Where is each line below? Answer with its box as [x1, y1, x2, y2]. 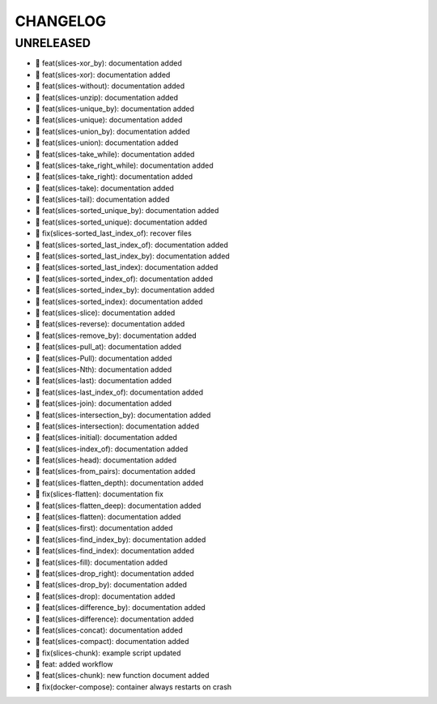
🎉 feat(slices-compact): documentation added [35, 637, 189, 646]
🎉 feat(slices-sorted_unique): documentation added [35, 217, 208, 227]
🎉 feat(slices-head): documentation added [35, 455, 177, 465]
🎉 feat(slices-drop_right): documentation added [35, 568, 194, 578]
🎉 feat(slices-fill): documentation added [35, 557, 168, 567]
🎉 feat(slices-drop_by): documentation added [35, 580, 188, 590]
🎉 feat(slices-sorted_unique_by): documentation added [35, 206, 219, 215]
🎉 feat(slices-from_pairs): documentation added [35, 467, 196, 476]
